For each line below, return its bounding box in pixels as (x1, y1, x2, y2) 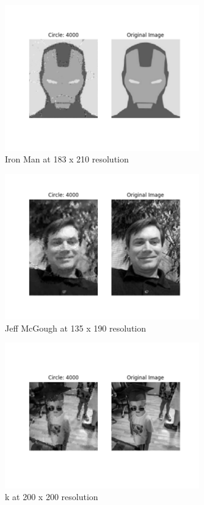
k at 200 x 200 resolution (5, 490, 98, 503)
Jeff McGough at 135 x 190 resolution (5, 321, 147, 334)
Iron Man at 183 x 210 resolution (5, 153, 129, 165)
